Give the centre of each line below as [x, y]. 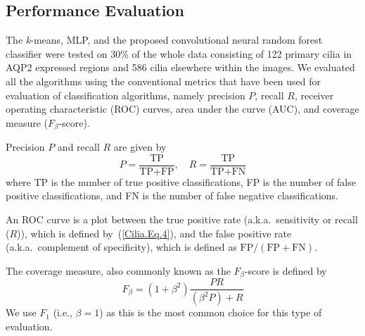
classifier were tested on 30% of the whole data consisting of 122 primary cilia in [179, 53]
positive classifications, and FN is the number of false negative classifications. [172, 195]
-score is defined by [286, 270]
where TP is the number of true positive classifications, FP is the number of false [181, 181]
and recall [78, 147]
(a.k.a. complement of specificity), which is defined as [121, 247]
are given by [140, 147]
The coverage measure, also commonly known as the [118, 270]
